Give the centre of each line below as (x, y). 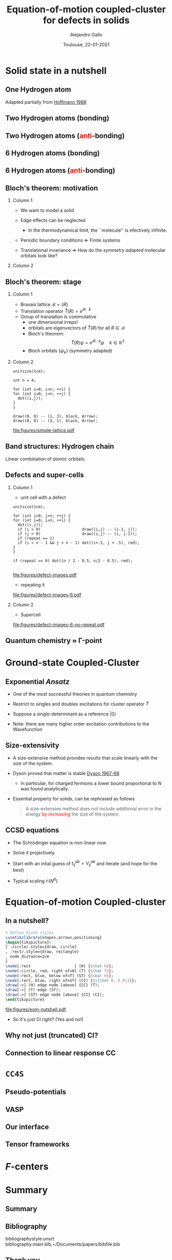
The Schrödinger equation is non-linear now (59, 842)
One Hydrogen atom (38, 90)
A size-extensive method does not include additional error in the (93, 808)
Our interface (27, 1127)
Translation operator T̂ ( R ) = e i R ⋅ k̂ (56, 310)
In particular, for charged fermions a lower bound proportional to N (91, 783)
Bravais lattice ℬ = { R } (44, 304)
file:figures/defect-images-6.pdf (47, 595)
